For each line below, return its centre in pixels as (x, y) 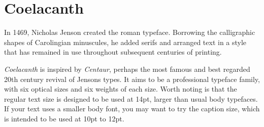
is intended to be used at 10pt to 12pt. (64, 118)
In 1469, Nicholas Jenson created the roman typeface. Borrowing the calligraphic (130, 32)
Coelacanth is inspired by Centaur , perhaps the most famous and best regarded (127, 69)
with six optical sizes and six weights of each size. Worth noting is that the (121, 89)
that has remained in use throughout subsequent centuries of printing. (113, 52)
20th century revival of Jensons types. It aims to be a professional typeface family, (132, 79)
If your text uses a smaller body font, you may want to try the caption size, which (132, 109)
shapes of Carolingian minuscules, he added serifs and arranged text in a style (125, 42)
